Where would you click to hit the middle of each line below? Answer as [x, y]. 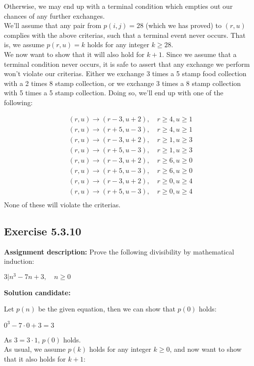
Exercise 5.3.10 [43, 231]
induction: [19, 261]
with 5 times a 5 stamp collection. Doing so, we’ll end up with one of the [114, 93]
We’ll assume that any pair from [53, 25]
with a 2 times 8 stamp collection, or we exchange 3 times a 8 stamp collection [123, 83]
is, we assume [24, 44]
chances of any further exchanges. [55, 15]
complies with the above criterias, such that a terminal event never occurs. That [125, 35]
